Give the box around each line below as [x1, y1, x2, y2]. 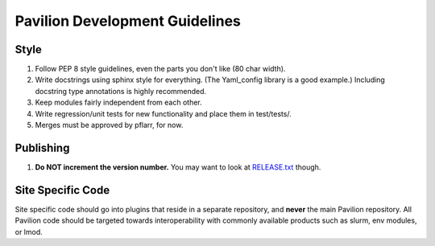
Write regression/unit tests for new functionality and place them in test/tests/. [35, 109, 292, 118]
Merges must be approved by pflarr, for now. [35, 121, 184, 130]
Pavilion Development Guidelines [14, 12, 241, 30]
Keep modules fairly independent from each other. [35, 97, 203, 108]
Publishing [14, 141, 70, 154]
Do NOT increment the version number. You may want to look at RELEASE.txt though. [35, 162, 321, 172]
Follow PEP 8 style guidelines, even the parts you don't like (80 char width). [35, 64, 286, 74]
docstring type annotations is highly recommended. [35, 86, 207, 96]
